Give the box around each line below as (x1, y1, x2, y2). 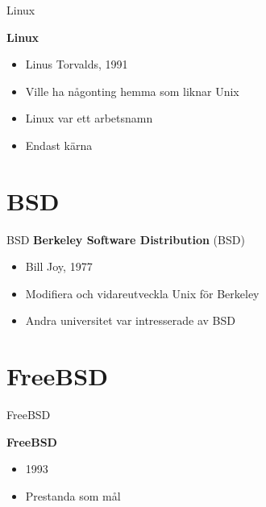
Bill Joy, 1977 (25, 258, 93, 275)
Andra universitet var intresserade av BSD (25, 312, 235, 329)
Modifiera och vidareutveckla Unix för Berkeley (25, 285, 260, 301)
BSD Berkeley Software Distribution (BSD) (6, 231, 245, 247)
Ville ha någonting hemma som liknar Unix (25, 82, 239, 99)
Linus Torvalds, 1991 (25, 56, 128, 73)
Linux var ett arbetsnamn (25, 110, 153, 127)
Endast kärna (25, 136, 93, 153)
